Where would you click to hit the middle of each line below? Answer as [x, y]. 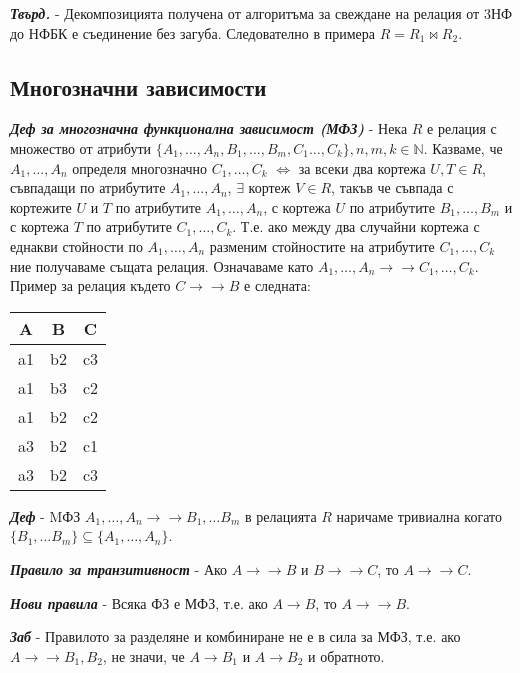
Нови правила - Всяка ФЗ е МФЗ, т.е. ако [139, 602]
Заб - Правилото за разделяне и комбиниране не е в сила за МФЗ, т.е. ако [235, 636]
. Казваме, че [463, 147]
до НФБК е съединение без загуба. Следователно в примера [193, 32]
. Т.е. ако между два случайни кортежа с [356, 226]
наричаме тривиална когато [419, 515]
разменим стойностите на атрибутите [322, 245]
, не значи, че [143, 655]
